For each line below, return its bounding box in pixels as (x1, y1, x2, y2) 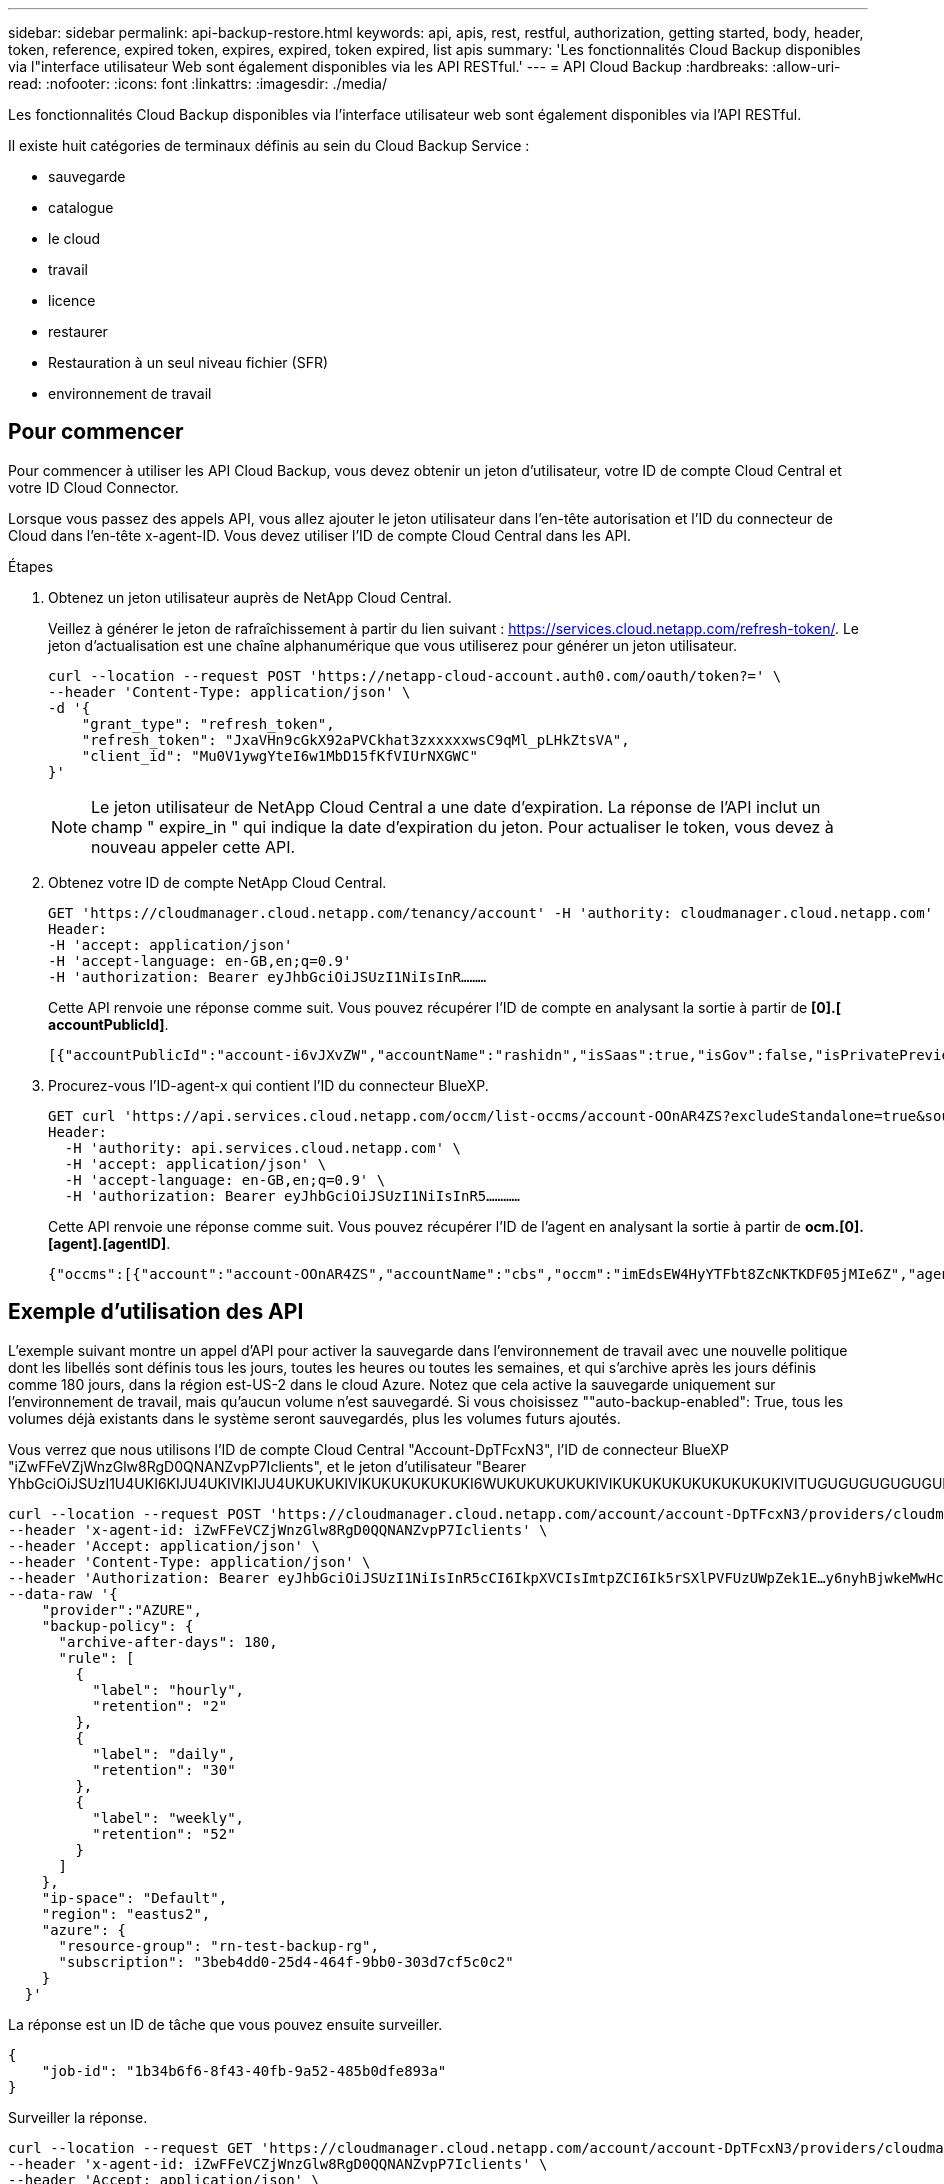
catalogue (48, 199, 114, 216)
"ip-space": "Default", (41, 1889, 228, 1906)
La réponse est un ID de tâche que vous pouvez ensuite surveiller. (8, 2015, 443, 2033)
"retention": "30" (92, 1761, 236, 1778)
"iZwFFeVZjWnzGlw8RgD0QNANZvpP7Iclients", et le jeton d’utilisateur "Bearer (8, 1457, 526, 1475)
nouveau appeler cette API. (91, 836, 296, 857)
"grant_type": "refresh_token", (81, 715, 335, 732)
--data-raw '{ (8, 1585, 118, 1602)
